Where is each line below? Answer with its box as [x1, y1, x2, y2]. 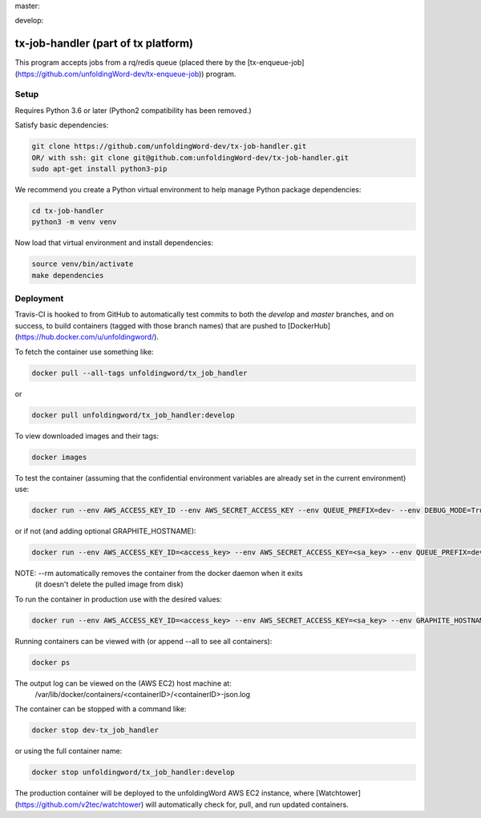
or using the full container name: [14, 746, 123, 756]
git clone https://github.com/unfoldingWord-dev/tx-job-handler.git [31, 142, 307, 151]
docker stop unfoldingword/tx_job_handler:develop [31, 768, 236, 777]
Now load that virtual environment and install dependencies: [14, 238, 214, 248]
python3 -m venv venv [31, 217, 117, 227]
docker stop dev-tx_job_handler [31, 726, 160, 735]
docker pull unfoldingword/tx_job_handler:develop [31, 410, 236, 420]
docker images [31, 453, 87, 461]
